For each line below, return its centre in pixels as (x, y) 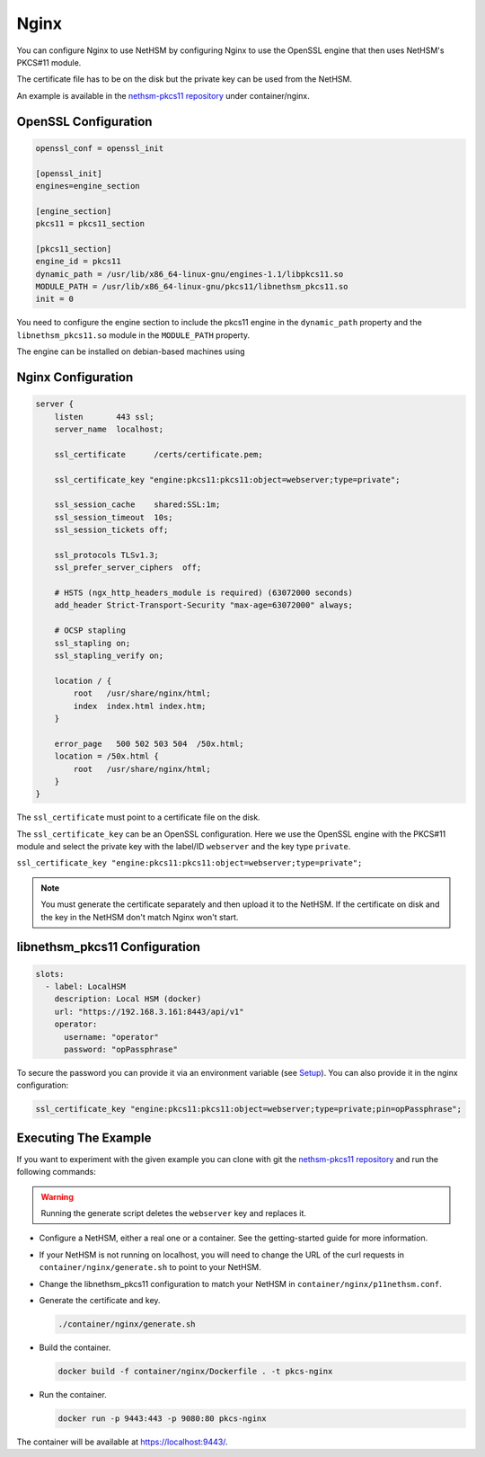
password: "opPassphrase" (121, 1049)
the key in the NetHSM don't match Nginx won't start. (140, 917)
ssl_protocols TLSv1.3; (106, 555)
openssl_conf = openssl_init (100, 148)
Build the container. (75, 1347)
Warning (57, 1196)
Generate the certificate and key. (100, 1300)
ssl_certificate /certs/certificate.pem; (159, 454)
